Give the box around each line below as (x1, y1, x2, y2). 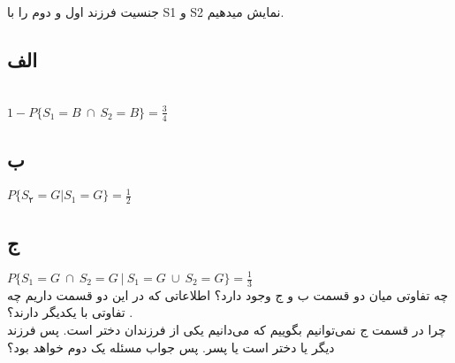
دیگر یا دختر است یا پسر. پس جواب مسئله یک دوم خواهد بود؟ (7, 337, 335, 356)
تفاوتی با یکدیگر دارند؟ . (7, 303, 133, 321)
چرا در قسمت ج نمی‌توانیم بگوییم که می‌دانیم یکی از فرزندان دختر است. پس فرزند (7, 321, 446, 339)
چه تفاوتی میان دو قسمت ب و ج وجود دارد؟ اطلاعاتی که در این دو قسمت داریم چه (7, 285, 449, 304)
